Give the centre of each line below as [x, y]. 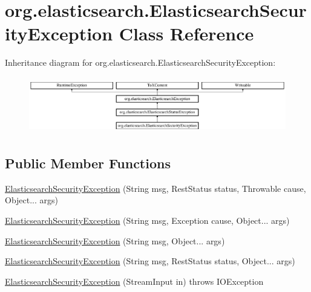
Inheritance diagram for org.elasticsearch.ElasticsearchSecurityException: [140, 62]
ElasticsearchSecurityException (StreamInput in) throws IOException [134, 281]
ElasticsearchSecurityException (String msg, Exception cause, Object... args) [147, 220]
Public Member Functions [88, 163]
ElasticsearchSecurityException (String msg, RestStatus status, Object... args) [150, 261]
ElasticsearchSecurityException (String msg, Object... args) [115, 240]
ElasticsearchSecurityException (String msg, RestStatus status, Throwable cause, [155, 188]
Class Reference [186, 33]
